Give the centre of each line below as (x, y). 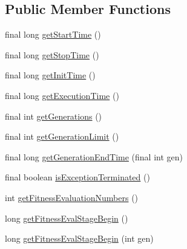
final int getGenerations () (54, 116)
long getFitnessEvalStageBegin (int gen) (79, 238)
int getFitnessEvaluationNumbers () (72, 197)
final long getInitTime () (50, 75)
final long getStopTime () (52, 54)
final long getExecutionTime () (62, 95)
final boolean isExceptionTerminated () (77, 177)
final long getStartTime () (53, 34)
